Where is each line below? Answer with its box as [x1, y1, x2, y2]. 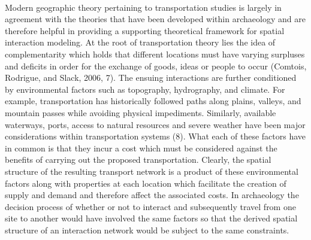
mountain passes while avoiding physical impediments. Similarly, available [5, 106, 276, 119]
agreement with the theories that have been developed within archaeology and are [5, 13, 306, 25]
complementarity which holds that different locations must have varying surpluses [5, 47, 305, 60]
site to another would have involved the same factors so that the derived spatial [5, 212, 298, 224]
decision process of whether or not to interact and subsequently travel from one [5, 200, 296, 212]
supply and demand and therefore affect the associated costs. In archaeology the [5, 189, 299, 201]
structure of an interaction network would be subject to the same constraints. [5, 223, 289, 236]
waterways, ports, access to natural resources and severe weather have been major [5, 118, 306, 130]
